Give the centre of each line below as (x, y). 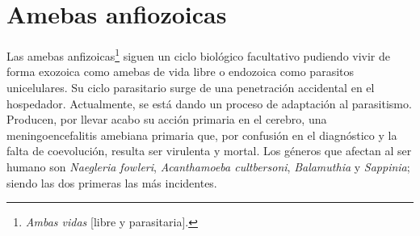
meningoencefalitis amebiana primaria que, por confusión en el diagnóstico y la (202, 135)
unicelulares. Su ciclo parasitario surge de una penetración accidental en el (191, 87)
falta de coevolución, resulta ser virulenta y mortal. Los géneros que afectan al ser (209, 151)
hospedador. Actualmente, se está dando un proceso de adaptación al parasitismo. (209, 103)
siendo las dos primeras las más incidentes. (112, 182)
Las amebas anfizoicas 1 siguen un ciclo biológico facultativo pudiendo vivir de (199, 55)
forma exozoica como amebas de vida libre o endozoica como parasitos (181, 72)
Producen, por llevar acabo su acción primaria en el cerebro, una (167, 119)
